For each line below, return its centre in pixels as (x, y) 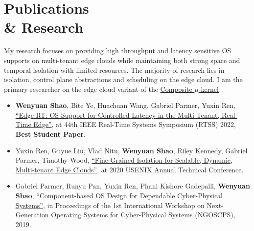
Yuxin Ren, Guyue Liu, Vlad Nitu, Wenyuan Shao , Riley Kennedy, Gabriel (131, 150)
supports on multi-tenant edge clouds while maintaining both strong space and (122, 60)
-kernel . (211, 89)
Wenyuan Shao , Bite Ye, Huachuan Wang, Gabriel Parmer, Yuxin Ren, (125, 105)
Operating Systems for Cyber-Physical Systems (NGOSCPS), (143, 215)
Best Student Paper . (50, 134)
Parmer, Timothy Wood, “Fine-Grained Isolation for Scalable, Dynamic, (124, 160)
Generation (32, 215)
